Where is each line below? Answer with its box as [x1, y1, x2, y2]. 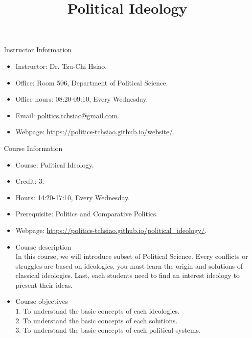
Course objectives [15, 296, 68, 306]
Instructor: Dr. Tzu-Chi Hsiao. [15, 61, 107, 71]
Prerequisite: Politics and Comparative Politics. [15, 209, 158, 219]
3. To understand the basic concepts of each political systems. [15, 325, 201, 335]
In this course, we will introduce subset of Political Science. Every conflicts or [15, 251, 248, 261]
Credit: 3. [15, 176, 45, 186]
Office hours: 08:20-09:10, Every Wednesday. [15, 94, 148, 104]
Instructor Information [4, 44, 72, 55]
